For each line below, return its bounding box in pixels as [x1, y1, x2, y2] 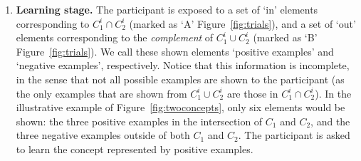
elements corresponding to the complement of [16, 30, 214, 45]
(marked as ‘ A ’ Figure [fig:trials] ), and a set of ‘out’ [129, 16, 356, 31]
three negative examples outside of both [16, 128, 190, 142]
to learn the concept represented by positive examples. [16, 141, 253, 156]
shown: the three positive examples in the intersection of [16, 113, 263, 128]
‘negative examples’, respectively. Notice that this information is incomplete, [16, 58, 350, 73]
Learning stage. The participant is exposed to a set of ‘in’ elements [16, 2, 318, 16]
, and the [310, 113, 350, 128]
